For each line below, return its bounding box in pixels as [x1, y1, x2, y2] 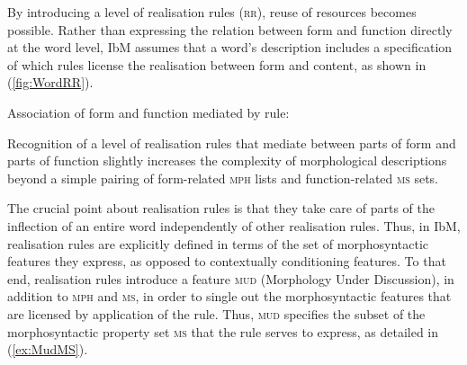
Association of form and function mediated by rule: [7, 102, 290, 121]
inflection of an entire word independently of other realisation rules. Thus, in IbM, [7, 216, 461, 235]
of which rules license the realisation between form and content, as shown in [7, 55, 427, 74]
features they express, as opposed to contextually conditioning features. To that [7, 252, 446, 271]
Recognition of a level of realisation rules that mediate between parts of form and [7, 133, 456, 152]
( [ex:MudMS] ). [7, 340, 88, 359]
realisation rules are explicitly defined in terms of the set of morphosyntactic [7, 234, 429, 253]
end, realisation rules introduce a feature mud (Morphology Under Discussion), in [7, 269, 454, 288]
